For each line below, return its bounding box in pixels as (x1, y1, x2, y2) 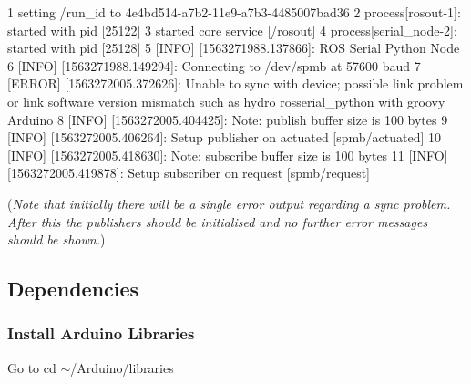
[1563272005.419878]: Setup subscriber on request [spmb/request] (7, 163, 371, 182)
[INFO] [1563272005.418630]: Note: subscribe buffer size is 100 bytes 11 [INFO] (7, 145, 448, 164)
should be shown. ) (7, 230, 106, 249)
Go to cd (7, 358, 56, 377)
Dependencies (7, 275, 139, 303)
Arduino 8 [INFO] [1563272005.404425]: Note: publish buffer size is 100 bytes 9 (7, 109, 448, 129)
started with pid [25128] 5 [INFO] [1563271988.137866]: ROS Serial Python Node (7, 38, 460, 57)
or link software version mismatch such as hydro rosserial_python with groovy (7, 91, 445, 110)
